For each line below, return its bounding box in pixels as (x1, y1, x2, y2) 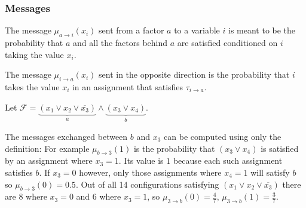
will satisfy (250, 166, 290, 179)
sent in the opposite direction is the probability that (99, 68, 290, 81)
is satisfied (261, 142, 299, 154)
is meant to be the (228, 24, 296, 36)
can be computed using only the (164, 130, 281, 143)
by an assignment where (5, 154, 93, 167)
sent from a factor (99, 24, 164, 36)
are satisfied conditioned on (177, 36, 278, 49)
